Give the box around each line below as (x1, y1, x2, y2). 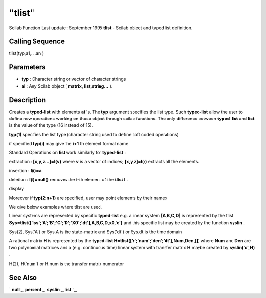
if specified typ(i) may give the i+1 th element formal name (9, 141, 129, 147)
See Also (9, 273, 37, 282)
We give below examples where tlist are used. (9, 204, 102, 209)
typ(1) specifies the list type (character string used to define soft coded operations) (9, 131, 179, 137)
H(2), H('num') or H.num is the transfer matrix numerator (9, 261, 124, 267)
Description (9, 96, 46, 104)
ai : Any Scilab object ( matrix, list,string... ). (21, 83, 113, 89)
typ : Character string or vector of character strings (21, 76, 126, 82)
